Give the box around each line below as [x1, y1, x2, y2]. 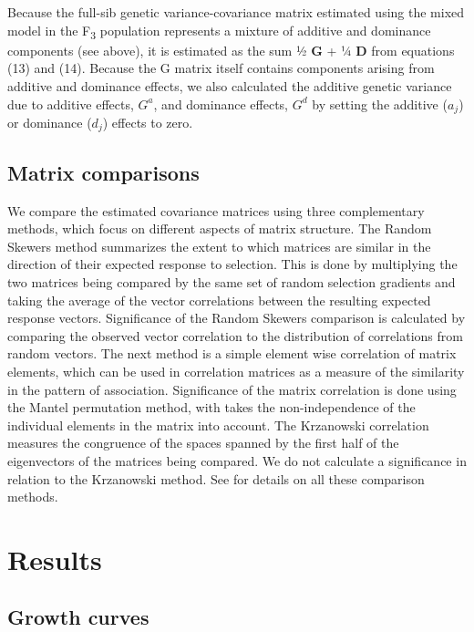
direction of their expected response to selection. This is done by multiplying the [7, 254, 458, 274]
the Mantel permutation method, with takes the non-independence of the [7, 398, 416, 417]
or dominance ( [7, 112, 92, 131]
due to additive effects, [7, 94, 134, 113]
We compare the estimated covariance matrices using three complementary [7, 201, 425, 220]
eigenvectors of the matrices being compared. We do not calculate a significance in [7, 451, 467, 470]
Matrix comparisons [7, 158, 200, 186]
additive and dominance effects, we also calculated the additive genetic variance [7, 76, 452, 95]
